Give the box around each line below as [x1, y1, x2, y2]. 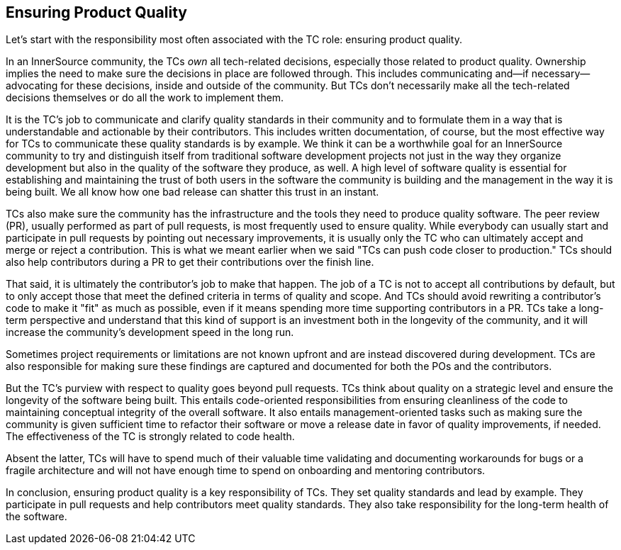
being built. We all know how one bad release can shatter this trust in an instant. [6, 186, 379, 198]
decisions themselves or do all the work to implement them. [6, 91, 284, 104]
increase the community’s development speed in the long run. [6, 326, 294, 339]
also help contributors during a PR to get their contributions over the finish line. [6, 256, 374, 269]
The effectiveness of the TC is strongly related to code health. [6, 430, 295, 443]
